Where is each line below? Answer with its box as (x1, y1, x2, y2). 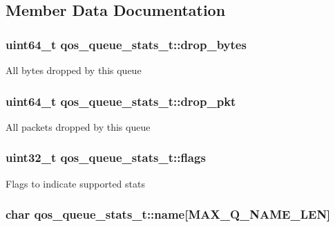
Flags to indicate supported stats (6, 176, 145, 190)
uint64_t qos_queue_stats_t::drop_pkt (6, 92, 236, 109)
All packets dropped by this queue (6, 119, 151, 134)
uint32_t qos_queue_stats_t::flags (6, 149, 206, 166)
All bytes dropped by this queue (6, 63, 142, 77)
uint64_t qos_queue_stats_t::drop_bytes (6, 35, 247, 53)
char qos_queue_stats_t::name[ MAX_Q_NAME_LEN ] (6, 206, 331, 223)
